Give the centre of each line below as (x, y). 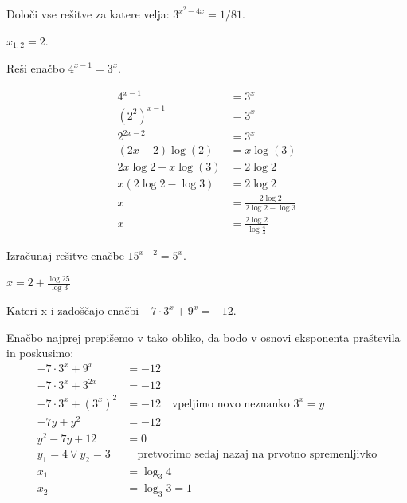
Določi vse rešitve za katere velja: (88, 14)
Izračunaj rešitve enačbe (65, 255)
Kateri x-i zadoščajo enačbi (73, 310)
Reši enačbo (35, 68)
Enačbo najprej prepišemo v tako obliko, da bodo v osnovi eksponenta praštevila (203, 337)
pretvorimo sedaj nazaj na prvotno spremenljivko (257, 454)
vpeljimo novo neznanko (231, 404)
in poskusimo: (40, 353)
